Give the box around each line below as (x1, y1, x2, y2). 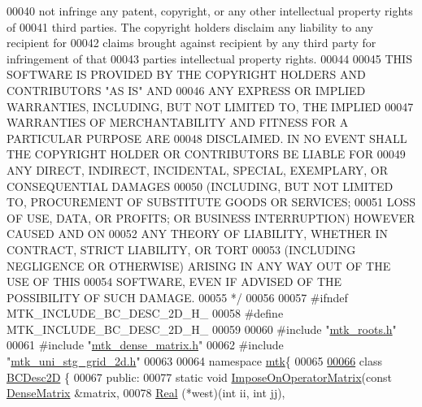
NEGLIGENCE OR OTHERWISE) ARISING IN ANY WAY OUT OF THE (7, 257, 391, 274)
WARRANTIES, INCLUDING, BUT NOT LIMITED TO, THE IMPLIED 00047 (7, 97, 414, 115)
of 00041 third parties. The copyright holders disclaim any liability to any (7, 18, 373, 35)
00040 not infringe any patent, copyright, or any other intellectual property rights (7, 2, 413, 19)
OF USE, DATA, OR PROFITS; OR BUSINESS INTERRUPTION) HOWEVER (7, 209, 415, 226)
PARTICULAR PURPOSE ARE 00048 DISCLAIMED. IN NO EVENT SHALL (7, 129, 407, 146)
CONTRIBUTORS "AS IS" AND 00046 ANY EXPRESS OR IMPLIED (7, 81, 366, 98)
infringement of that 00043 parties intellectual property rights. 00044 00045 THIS (7, 50, 412, 67)
